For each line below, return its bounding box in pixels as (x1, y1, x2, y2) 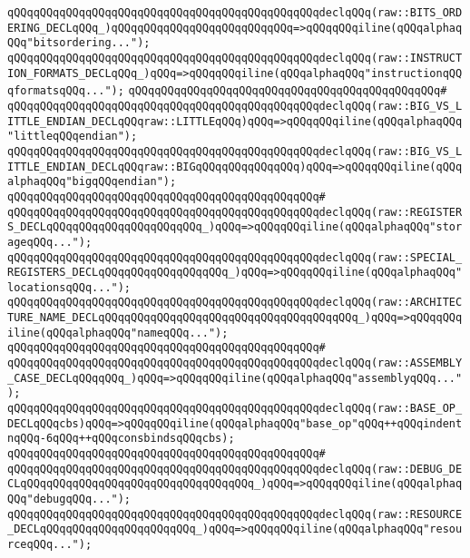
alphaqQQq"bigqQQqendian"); (7, 175, 177, 189)
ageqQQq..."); (7, 235, 93, 249)
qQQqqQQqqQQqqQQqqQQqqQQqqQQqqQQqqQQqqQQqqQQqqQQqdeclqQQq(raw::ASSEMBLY (7, 357, 463, 370)
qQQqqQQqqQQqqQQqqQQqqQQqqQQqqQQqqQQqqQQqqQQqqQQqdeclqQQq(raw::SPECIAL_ (7, 250, 463, 264)
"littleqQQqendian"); (7, 130, 138, 143)
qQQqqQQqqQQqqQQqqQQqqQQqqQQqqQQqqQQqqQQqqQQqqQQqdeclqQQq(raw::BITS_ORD (7, 6, 463, 19)
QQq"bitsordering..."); (7, 36, 151, 50)
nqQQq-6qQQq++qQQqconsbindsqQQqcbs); (7, 432, 235, 445)
